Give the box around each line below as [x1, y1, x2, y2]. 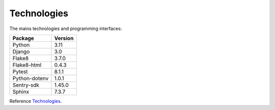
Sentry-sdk [12, 81, 40, 89]
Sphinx [12, 88, 30, 95]
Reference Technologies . [9, 98, 62, 104]
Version [54, 35, 74, 42]
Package [12, 35, 34, 42]
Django [12, 48, 30, 55]
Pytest [12, 68, 28, 75]
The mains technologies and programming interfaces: [9, 25, 122, 32]
